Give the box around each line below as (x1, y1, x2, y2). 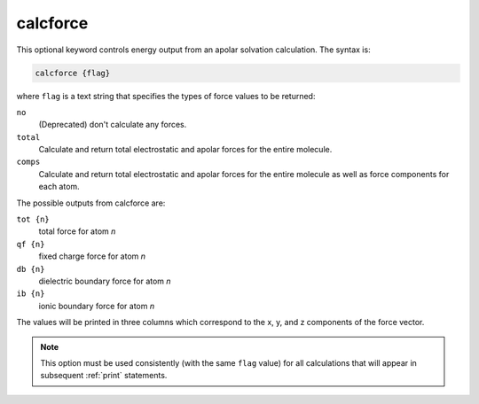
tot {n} (16, 214, 51, 225)
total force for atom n (38, 226, 116, 237)
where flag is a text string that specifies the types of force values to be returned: (16, 90, 316, 101)
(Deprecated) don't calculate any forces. (38, 120, 187, 130)
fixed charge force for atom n (38, 251, 146, 261)
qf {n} (16, 239, 45, 249)
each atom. (38, 182, 80, 192)
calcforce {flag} (35, 67, 111, 78)
